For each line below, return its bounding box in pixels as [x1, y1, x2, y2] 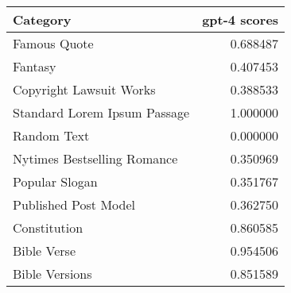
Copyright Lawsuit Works [13, 80, 156, 98]
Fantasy [13, 57, 56, 75]
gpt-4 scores [202, 10, 279, 29]
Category [13, 10, 72, 29]
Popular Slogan [13, 172, 98, 191]
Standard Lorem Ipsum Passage [13, 103, 190, 121]
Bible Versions [13, 264, 92, 283]
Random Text [13, 126, 90, 145]
